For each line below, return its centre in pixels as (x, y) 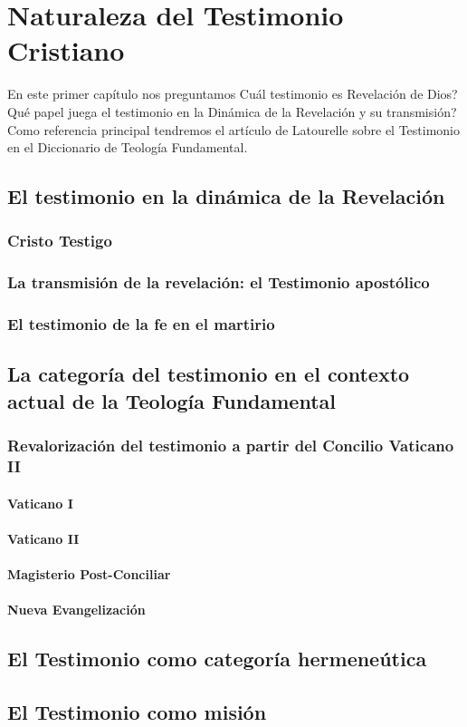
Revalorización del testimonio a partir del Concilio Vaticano (231, 446)
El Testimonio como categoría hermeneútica (217, 659)
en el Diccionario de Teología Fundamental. (128, 147)
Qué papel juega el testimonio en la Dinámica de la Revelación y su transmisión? (232, 111)
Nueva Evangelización (76, 610)
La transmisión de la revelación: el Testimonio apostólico (219, 282)
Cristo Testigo (60, 241)
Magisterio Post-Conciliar (89, 573)
